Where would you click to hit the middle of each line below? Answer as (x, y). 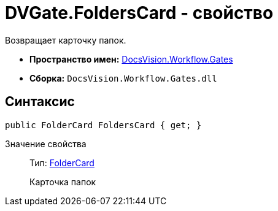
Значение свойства (46, 144)
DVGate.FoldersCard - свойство (139, 13)
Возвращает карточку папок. (66, 40)
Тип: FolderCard (62, 163)
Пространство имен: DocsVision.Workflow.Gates (131, 59)
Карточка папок (63, 182)
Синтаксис (40, 102)
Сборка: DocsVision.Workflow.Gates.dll (123, 78)
